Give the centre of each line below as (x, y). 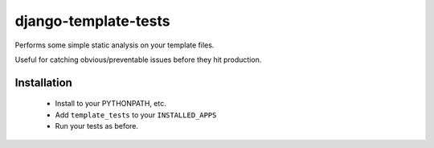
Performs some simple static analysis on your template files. (115, 45)
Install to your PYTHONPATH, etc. (111, 104)
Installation (43, 82)
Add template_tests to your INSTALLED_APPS (136, 115)
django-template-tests (92, 21)
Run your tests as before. (97, 126)
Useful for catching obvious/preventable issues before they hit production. (138, 60)
